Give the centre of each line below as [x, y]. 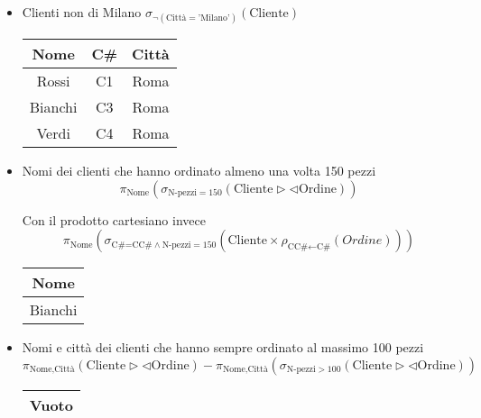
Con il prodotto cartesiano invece [114, 219]
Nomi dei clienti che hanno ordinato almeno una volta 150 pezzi [199, 171]
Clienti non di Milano [82, 12]
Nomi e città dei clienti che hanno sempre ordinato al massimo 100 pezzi [223, 347]
